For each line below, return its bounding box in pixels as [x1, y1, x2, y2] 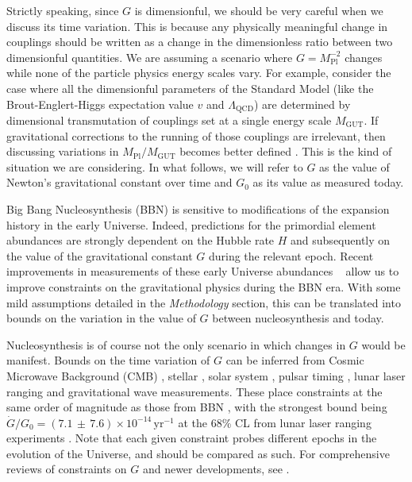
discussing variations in [6, 143, 119, 160]
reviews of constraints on [6, 461, 127, 477]
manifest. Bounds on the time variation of [6, 352, 210, 368]
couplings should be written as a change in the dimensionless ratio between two [6, 33, 393, 50]
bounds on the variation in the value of [6, 310, 196, 326]
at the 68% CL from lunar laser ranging [178, 414, 372, 430]
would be [361, 336, 406, 353]
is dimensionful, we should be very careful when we [134, 2, 383, 18]
